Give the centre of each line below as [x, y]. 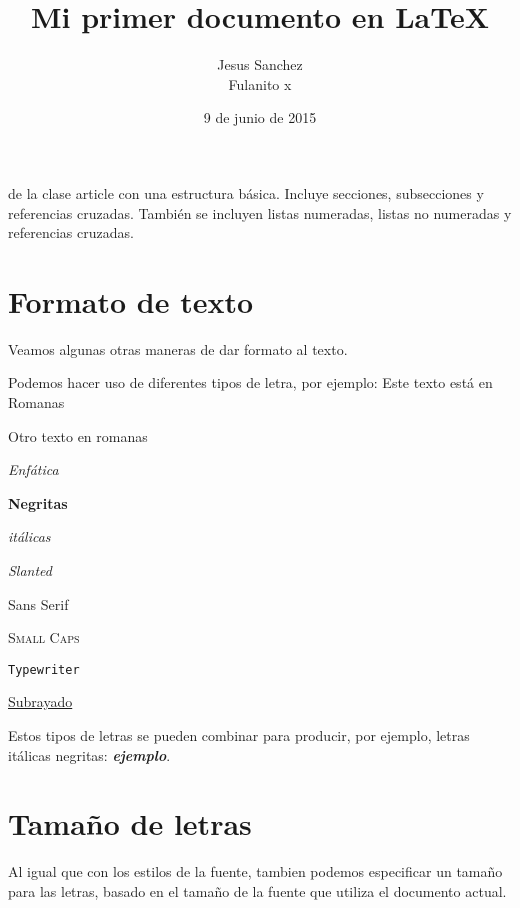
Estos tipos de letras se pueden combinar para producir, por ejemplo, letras [239, 735]
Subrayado [40, 701]
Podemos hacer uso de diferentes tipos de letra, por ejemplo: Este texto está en [250, 382]
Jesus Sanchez [260, 64]
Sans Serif [38, 603]
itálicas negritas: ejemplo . [89, 754]
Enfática [33, 469]
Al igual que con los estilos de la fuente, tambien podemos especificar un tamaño [255, 871]
